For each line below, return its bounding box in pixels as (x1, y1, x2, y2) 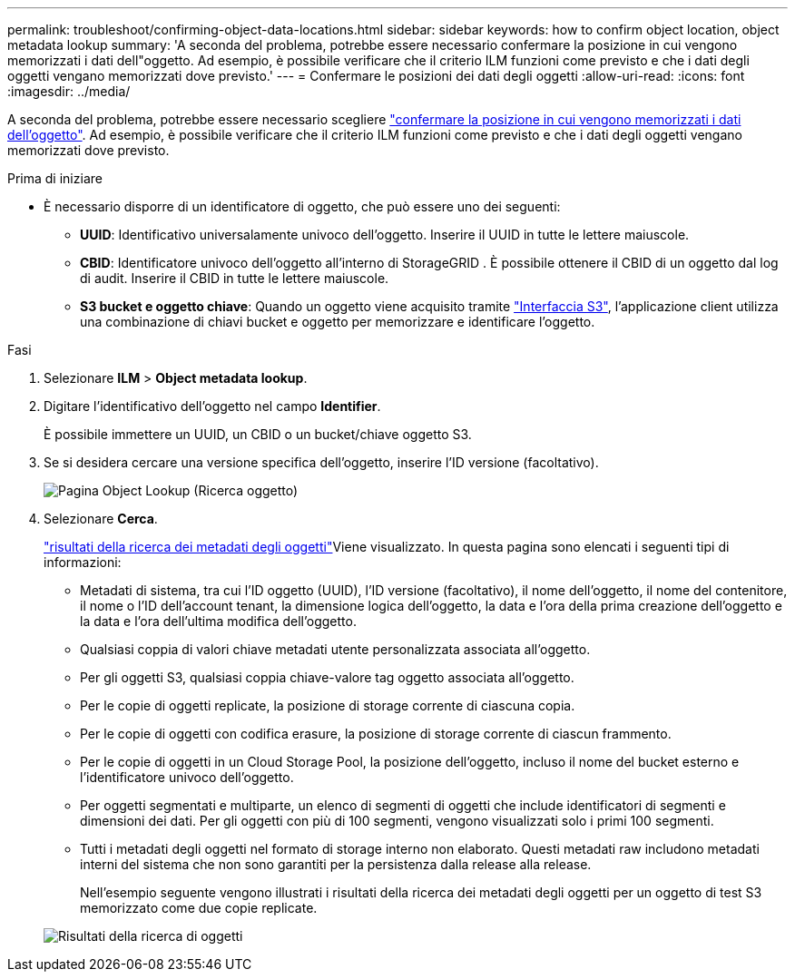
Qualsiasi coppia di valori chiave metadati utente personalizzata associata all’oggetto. (80, 641, 591, 657)
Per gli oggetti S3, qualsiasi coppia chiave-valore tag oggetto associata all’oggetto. (80, 670, 574, 685)
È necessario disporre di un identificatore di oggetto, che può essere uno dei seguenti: (44, 199, 561, 214)
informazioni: (44, 554, 122, 570)
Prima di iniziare (7, 171, 103, 186)
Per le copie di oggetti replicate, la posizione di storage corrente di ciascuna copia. (80, 698, 575, 713)
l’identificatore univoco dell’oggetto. (80, 769, 294, 785)
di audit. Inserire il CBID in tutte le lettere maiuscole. (80, 270, 389, 286)
